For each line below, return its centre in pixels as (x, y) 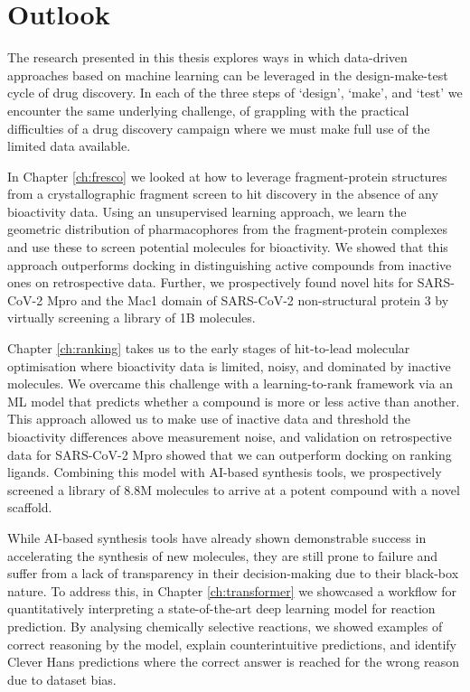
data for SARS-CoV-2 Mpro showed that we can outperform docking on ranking (230, 454)
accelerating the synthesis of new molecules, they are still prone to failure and (223, 555)
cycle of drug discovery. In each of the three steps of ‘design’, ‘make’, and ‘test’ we (235, 93)
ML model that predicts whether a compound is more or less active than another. (234, 401)
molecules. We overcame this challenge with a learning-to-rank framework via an (230, 383)
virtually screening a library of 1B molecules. (132, 318)
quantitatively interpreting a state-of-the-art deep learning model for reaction (221, 608)
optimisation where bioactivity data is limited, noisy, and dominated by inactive (229, 365)
